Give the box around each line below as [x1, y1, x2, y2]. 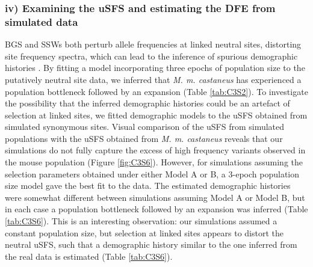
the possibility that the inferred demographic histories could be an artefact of [5, 97, 290, 109]
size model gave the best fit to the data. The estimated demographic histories [5, 179, 291, 192]
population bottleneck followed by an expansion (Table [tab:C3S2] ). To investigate [5, 85, 308, 97]
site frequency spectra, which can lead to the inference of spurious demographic [5, 49, 298, 62]
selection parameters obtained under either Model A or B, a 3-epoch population [5, 167, 300, 180]
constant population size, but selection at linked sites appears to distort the [5, 226, 284, 239]
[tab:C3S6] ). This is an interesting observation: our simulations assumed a [5, 215, 277, 227]
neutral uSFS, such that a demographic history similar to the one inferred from [5, 238, 297, 251]
